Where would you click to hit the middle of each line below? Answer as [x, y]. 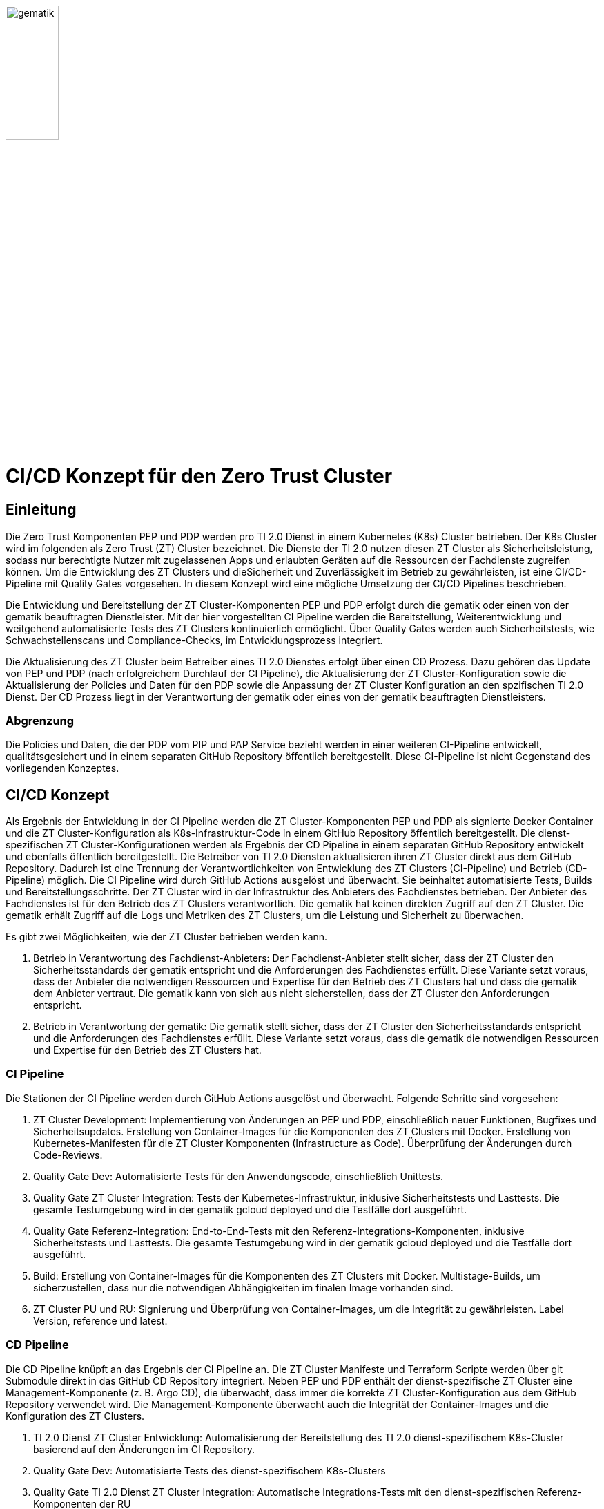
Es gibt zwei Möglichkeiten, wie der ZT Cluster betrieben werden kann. [167, 937]
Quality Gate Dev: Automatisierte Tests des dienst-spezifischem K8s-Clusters [210, 1470]
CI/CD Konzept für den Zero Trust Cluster [199, 476]
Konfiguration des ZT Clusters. [75, 1416]
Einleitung [41, 510]
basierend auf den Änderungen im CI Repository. [144, 1449]
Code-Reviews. [68, 1155]
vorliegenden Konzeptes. [62, 768]
